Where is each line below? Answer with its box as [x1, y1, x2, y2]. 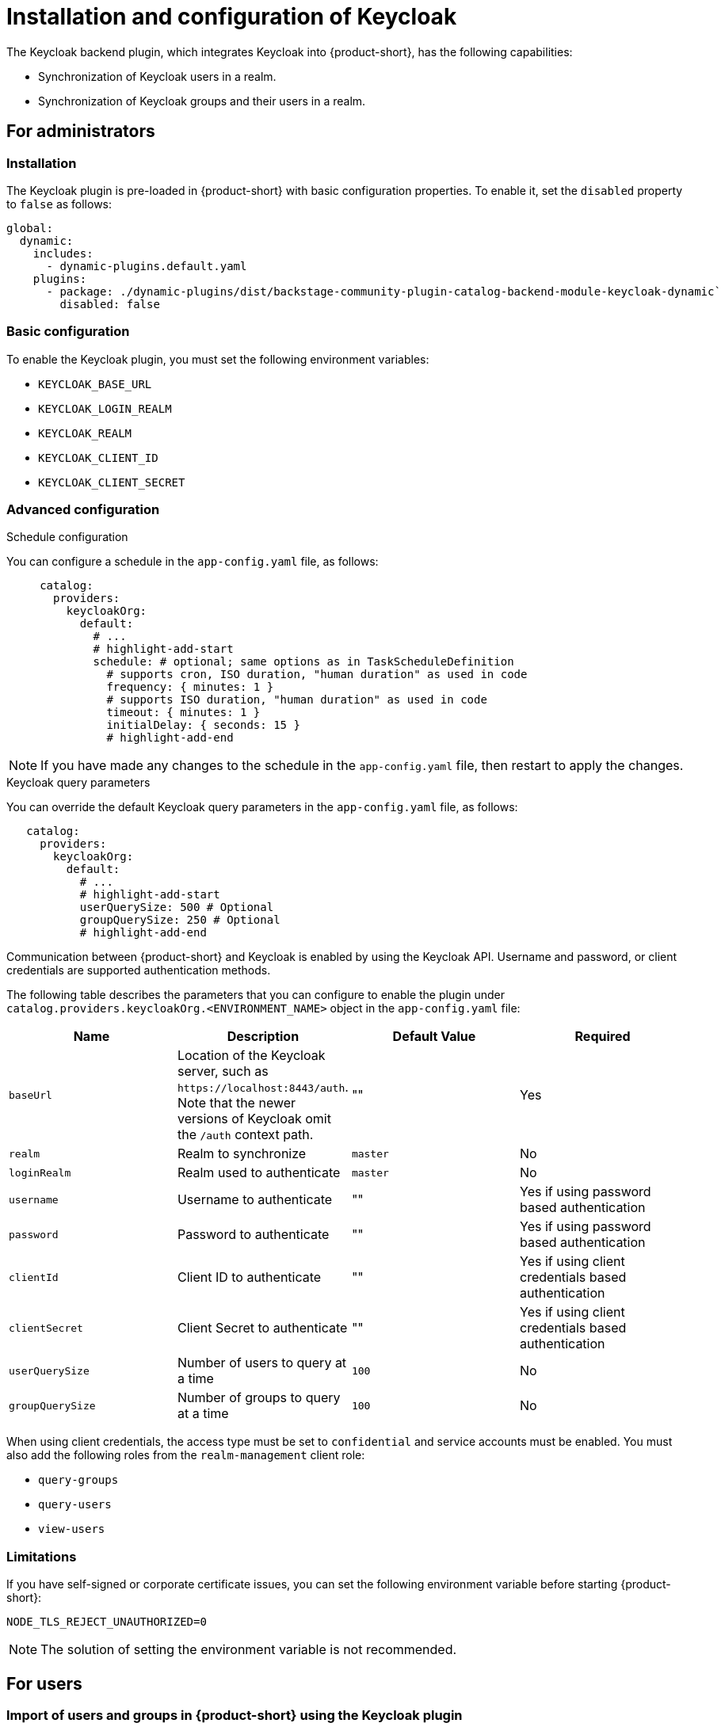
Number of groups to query [177, 1390, 341, 1406]
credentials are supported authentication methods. [6, 963, 271, 978]
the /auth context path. [177, 1127, 314, 1143]
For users [6, 1673, 82, 1694]
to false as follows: [6, 196, 113, 211]
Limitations [6, 1548, 77, 1565]
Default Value [392, 1028, 476, 1045]
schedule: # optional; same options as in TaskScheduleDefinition [93, 655, 514, 669]
